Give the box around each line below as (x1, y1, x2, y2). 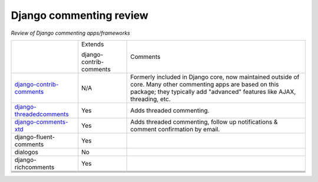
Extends (81, 40, 104, 48)
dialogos (14, 148, 38, 156)
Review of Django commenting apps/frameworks (11, 29, 131, 37)
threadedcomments (14, 110, 69, 118)
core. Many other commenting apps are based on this (130, 80, 279, 88)
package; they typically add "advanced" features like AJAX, (130, 87, 296, 95)
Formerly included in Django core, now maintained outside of (130, 72, 300, 81)
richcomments (14, 163, 55, 171)
